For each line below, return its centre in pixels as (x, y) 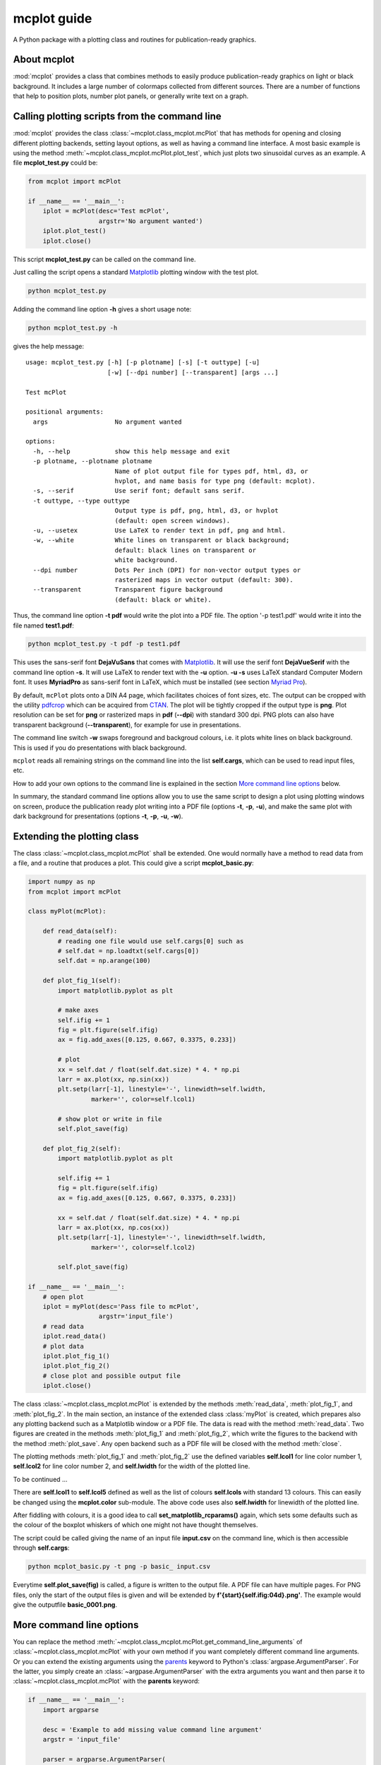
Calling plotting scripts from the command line (117, 116)
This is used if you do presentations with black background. (100, 748)
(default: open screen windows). (173, 520)
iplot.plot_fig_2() (77, 1366)
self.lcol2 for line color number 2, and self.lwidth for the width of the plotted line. (132, 1466)
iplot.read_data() (74, 1336)
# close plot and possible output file (112, 1376)
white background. (146, 560)
